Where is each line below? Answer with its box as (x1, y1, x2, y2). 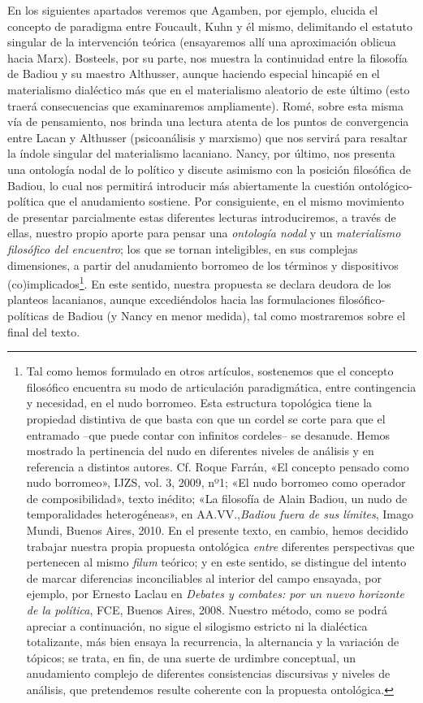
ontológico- (358, 176, 413, 193)
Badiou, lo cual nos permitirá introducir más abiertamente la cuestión (7, 176, 356, 193)
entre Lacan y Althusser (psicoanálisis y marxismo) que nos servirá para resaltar (7, 128, 408, 145)
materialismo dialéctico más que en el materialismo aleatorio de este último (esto (7, 80, 410, 98)
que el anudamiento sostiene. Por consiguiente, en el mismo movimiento (48, 193, 404, 210)
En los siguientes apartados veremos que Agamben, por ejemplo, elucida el (7, 2, 378, 18)
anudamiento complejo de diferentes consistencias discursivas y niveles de (26, 665, 391, 682)
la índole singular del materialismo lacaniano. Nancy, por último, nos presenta (7, 145, 395, 162)
